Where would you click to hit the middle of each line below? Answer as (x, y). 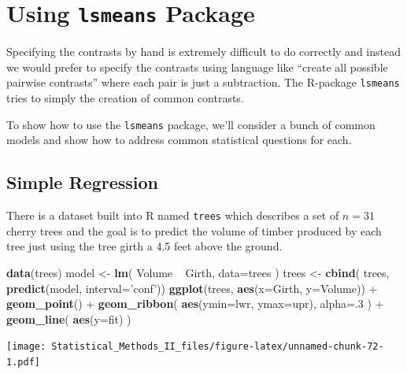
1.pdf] (23, 363)
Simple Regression (83, 182)
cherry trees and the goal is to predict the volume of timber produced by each (194, 230)
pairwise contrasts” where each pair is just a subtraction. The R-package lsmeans (203, 82)
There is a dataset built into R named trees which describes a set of (173, 215)
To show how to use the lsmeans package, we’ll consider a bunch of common (191, 124)
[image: (26, 347)
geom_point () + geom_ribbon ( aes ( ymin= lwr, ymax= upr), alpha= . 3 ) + (195, 304)
